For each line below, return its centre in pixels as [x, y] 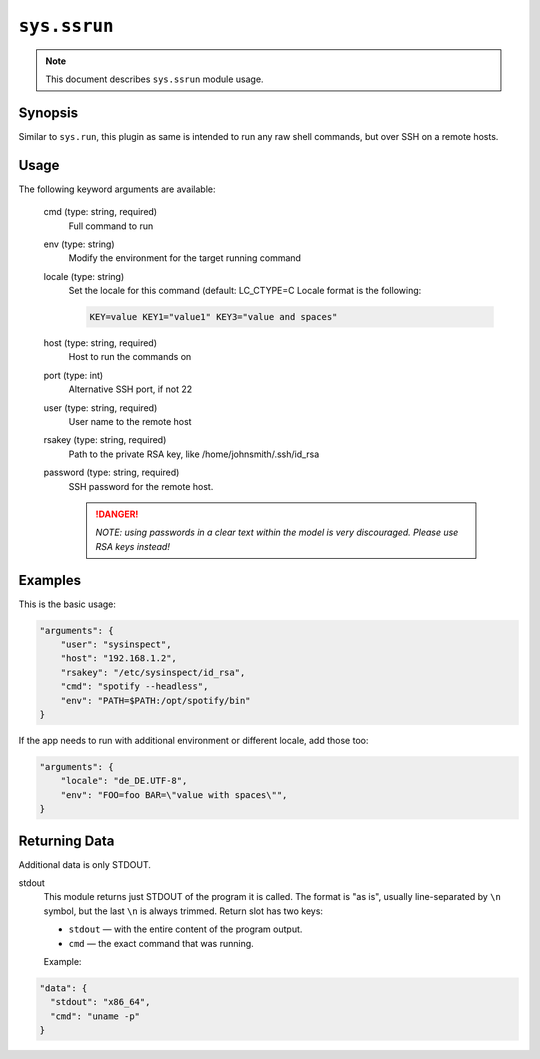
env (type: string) [79, 244]
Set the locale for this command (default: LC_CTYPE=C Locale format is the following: [245, 291]
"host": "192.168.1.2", [118, 658]
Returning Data [66, 840]
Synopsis [48, 112]
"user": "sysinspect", [116, 644]
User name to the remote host [130, 422]
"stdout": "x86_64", [100, 1002]
